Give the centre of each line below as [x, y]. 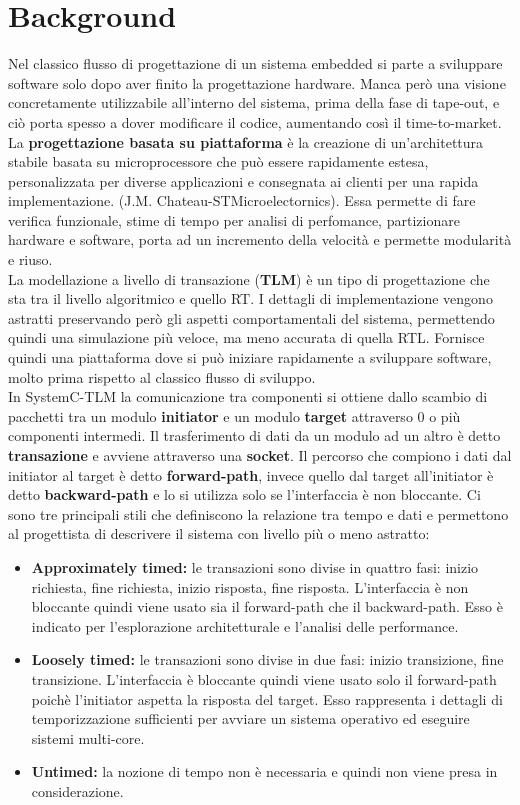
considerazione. [77, 790]
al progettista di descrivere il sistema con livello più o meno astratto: [219, 533]
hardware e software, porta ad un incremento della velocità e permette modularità [260, 239]
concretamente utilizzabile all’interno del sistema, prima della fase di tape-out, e [254, 102]
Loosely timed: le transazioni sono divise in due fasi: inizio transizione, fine [267, 659]
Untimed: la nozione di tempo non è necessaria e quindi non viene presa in [264, 771]
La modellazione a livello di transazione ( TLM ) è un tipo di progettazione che [249, 278]
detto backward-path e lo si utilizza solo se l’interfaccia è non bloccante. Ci [244, 494]
